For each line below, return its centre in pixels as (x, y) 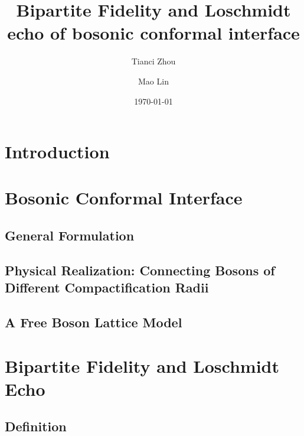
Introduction (57, 152)
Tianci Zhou (153, 61)
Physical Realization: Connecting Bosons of (140, 270)
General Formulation (70, 235)
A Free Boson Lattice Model (94, 322)
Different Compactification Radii (107, 287)
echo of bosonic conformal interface (153, 33)
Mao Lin (153, 81)
